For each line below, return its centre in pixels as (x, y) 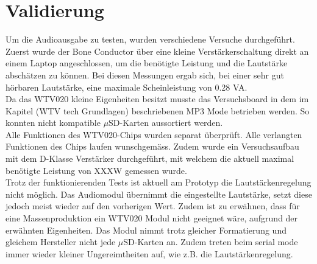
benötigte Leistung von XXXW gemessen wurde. (96, 170)
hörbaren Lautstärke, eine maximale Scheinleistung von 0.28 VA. (126, 87)
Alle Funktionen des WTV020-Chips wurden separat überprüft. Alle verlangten (154, 134)
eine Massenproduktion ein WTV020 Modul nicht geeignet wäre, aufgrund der (152, 218)
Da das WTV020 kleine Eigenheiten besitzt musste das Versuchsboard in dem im (157, 99)
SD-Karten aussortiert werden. (166, 123)
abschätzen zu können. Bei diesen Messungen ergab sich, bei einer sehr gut (145, 75)
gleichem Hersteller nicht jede (61, 242)
